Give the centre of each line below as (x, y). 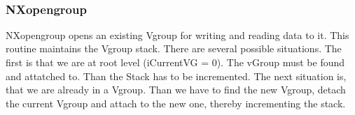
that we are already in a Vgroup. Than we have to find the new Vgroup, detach (176, 90)
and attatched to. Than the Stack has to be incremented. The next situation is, (176, 76)
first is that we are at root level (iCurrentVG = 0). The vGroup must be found (175, 62)
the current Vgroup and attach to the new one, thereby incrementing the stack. (176, 103)
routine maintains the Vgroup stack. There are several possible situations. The (174, 48)
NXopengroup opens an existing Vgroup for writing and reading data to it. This (177, 34)
